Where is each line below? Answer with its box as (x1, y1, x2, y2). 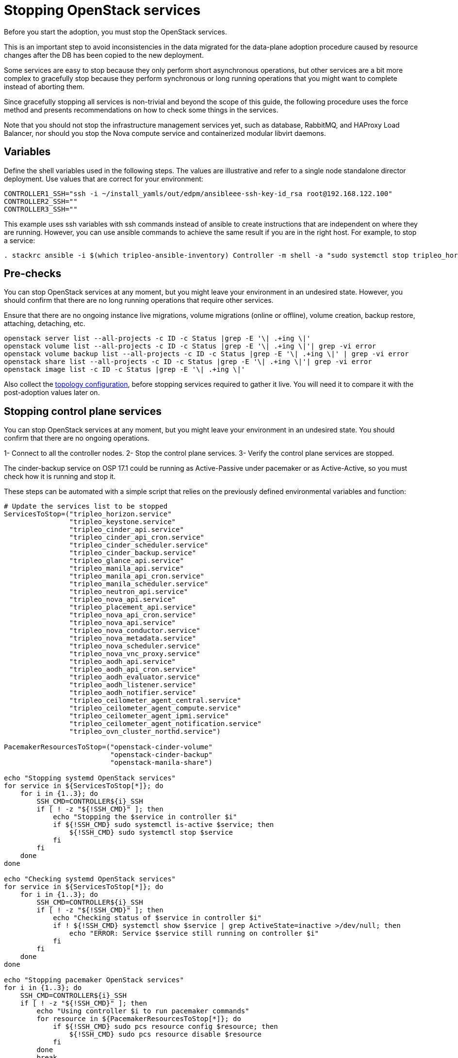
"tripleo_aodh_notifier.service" (69, 689, 196, 697)
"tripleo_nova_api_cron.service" (69, 611, 196, 619)
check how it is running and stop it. (4, 472, 116, 481)
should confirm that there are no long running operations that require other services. (4, 296, 274, 305)
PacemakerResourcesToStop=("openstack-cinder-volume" (4, 743, 213, 751)
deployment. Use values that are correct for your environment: (4, 174, 203, 183)
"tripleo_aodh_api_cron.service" (69, 665, 196, 674)
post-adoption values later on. (4, 388, 100, 397)
